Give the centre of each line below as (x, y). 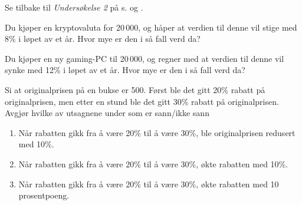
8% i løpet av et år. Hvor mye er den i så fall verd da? (103, 39)
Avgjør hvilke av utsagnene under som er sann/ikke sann (107, 113)
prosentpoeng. (44, 195)
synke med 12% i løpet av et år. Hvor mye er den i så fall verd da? (125, 70)
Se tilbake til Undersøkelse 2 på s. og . (74, 7)
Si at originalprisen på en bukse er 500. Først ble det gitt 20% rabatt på (135, 89)
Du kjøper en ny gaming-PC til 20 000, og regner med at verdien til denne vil (145, 58)
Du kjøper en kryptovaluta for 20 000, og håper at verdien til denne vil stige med (151, 27)
